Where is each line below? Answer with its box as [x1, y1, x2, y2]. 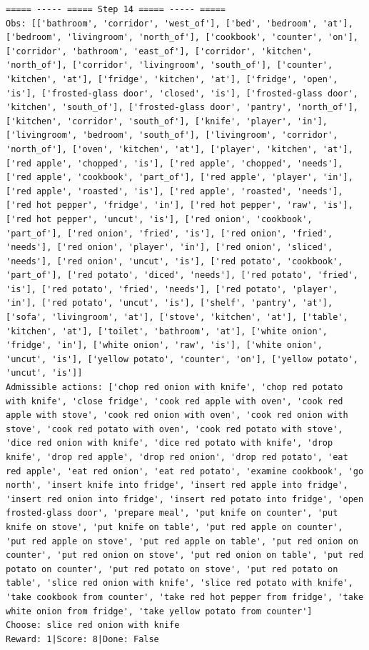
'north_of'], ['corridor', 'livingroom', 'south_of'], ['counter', [6, 60, 333, 71]
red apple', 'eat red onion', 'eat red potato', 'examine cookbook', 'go [6, 466, 364, 476]
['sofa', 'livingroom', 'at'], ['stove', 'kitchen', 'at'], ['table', [6, 312, 348, 323]
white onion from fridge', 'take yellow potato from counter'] [6, 606, 313, 616]
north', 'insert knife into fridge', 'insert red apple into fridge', [6, 480, 348, 491]
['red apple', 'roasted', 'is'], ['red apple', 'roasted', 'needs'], [6, 186, 343, 196]
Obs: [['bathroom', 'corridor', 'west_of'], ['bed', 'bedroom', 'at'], [6, 18, 353, 29]
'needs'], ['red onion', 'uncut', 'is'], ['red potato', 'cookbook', [6, 256, 343, 266]
